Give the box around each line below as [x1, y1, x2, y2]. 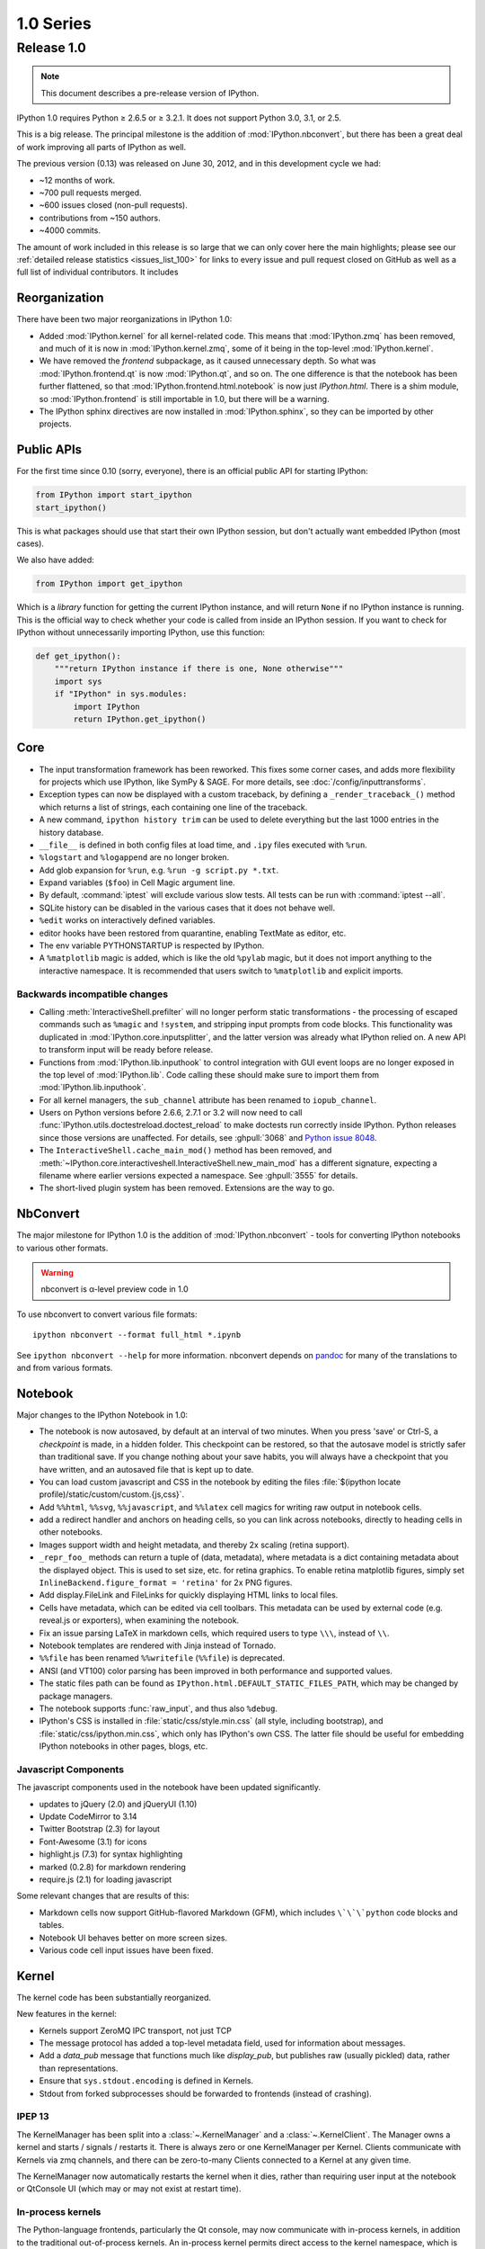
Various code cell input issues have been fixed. [39, 1944, 214, 1956]
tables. [39, 1920, 65, 1931]
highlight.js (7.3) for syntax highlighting [39, 1849, 183, 1859]
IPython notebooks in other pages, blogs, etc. [39, 1741, 208, 1752]
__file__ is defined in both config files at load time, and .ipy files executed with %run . [39, 839, 367, 850]
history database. [39, 827, 104, 838]
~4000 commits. [39, 225, 101, 236]
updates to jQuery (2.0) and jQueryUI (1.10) [39, 1798, 198, 1809]
